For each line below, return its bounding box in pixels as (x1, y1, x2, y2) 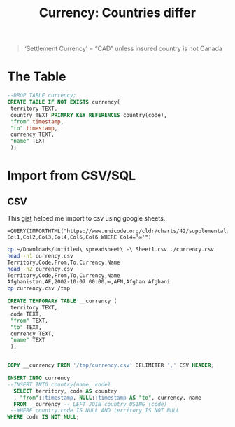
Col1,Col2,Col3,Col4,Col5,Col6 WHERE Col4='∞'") (7, 234, 152, 241)
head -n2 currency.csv (7, 265, 73, 272)
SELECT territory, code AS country (13, 387, 117, 395)
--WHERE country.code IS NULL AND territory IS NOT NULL (10, 407, 180, 414)
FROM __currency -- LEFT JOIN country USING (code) (13, 400, 168, 407)
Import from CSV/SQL (7, 168, 136, 183)
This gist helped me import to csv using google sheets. (7, 214, 166, 222)
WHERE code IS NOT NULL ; (7, 414, 80, 421)
